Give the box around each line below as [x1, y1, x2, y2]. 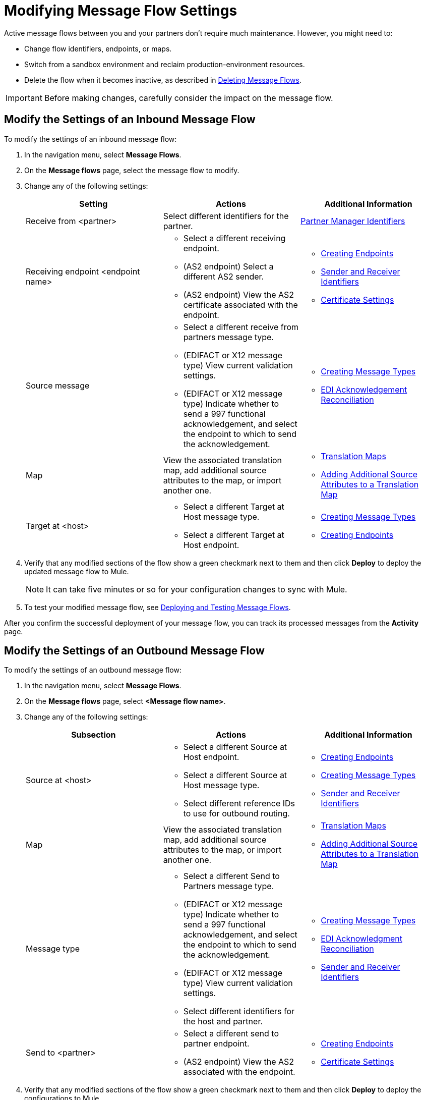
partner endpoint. [183, 1038, 250, 1049]
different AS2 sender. [183, 271, 264, 282]
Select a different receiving [183, 233, 286, 243]
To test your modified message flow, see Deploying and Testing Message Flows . [24, 602, 291, 612]
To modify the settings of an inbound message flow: [4, 134, 177, 143]
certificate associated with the [183, 299, 298, 310]
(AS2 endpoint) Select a [183, 261, 274, 271]
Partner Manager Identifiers [300, 215, 405, 226]
